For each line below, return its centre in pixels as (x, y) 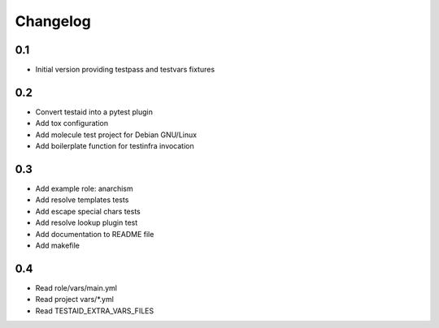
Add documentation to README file (95, 234)
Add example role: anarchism (84, 189)
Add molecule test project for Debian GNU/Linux (116, 135)
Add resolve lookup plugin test (87, 222)
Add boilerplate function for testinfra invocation (115, 146)
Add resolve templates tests (82, 200)
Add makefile (58, 245)
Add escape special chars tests (88, 211)
